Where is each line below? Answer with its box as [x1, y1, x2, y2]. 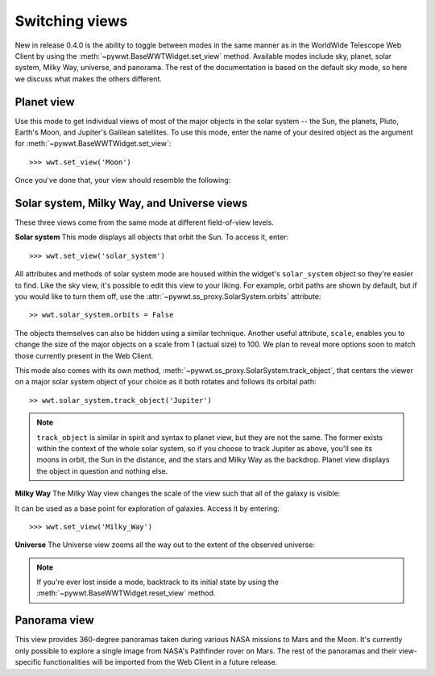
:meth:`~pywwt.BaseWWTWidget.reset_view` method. [36, 588, 216, 598]
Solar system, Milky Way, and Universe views [14, 197, 248, 209]
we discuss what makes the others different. [14, 73, 163, 84]
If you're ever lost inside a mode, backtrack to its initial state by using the [36, 577, 280, 587]
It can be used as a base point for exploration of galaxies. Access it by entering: [14, 504, 280, 513]
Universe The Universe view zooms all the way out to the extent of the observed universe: [14, 540, 316, 550]
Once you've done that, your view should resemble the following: [14, 176, 231, 185]
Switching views [14, 12, 128, 30]
